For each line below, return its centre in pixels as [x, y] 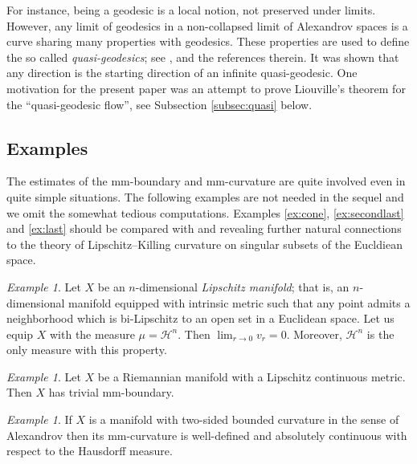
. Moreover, [314, 334]
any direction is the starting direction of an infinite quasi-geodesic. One [182, 73]
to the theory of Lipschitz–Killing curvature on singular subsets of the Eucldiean [204, 244]
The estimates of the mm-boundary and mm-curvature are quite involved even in [206, 181]
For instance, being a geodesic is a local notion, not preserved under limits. [191, 10]
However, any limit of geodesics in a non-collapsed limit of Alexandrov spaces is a [207, 25]
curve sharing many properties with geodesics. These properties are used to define [208, 41]
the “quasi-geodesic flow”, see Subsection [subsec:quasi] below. [159, 104]
